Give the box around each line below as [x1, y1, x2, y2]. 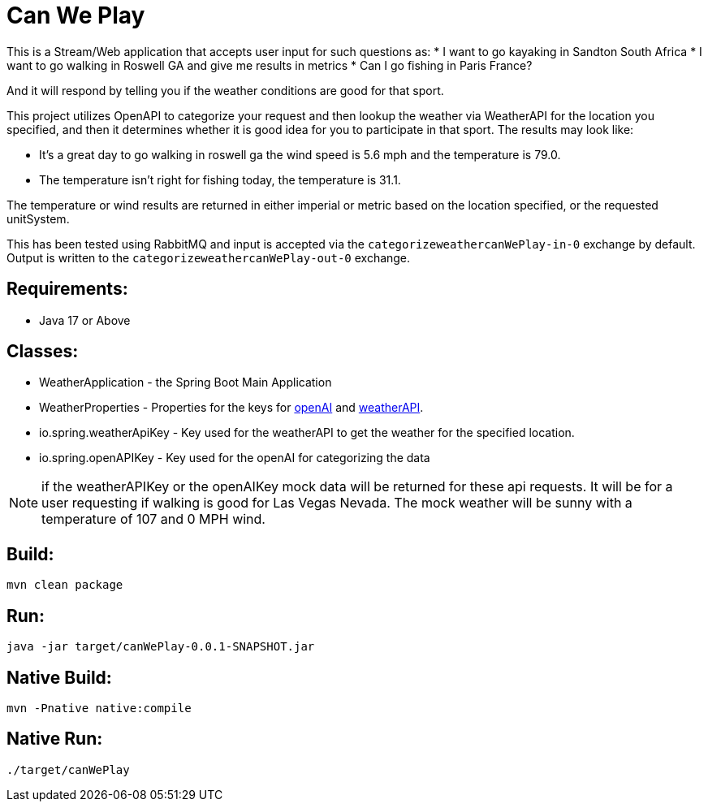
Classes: [6, 341, 79, 362]
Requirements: [6, 279, 128, 300]
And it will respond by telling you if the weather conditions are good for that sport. [6, 83, 444, 97]
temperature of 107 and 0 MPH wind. [41, 511, 265, 528]
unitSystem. [6, 211, 70, 226]
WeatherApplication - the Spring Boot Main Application [39, 375, 332, 390]
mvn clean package [6, 578, 123, 592]
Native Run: [6, 728, 103, 750]
